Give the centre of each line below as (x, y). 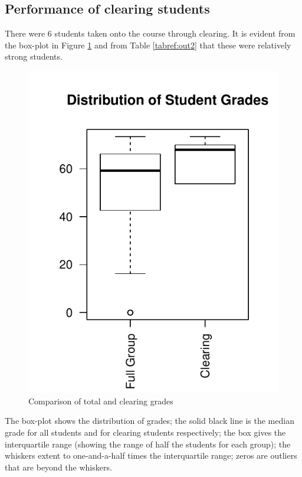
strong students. (34, 56)
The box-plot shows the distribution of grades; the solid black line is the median (150, 421)
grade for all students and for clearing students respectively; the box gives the (145, 432)
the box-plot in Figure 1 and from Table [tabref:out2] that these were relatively (148, 45)
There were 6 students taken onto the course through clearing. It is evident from (150, 33)
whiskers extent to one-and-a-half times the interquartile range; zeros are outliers (151, 455)
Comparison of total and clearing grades (101, 401)
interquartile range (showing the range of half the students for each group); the (148, 444)
